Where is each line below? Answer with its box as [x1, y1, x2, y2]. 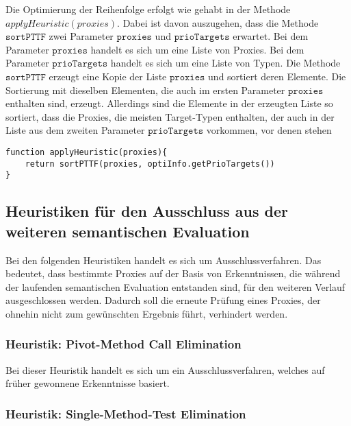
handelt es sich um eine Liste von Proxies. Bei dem [90, 42, 304, 56]
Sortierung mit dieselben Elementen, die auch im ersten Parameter [5, 82, 285, 97]
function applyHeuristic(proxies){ [5, 147, 168, 157]
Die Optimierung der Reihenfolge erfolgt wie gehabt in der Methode [5, 2, 291, 16]
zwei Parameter [49, 29, 114, 43]
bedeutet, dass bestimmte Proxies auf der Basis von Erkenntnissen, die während [5, 266, 341, 281]
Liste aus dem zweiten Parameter [5, 123, 145, 137]
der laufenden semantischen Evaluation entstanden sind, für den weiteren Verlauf [5, 279, 346, 294]
